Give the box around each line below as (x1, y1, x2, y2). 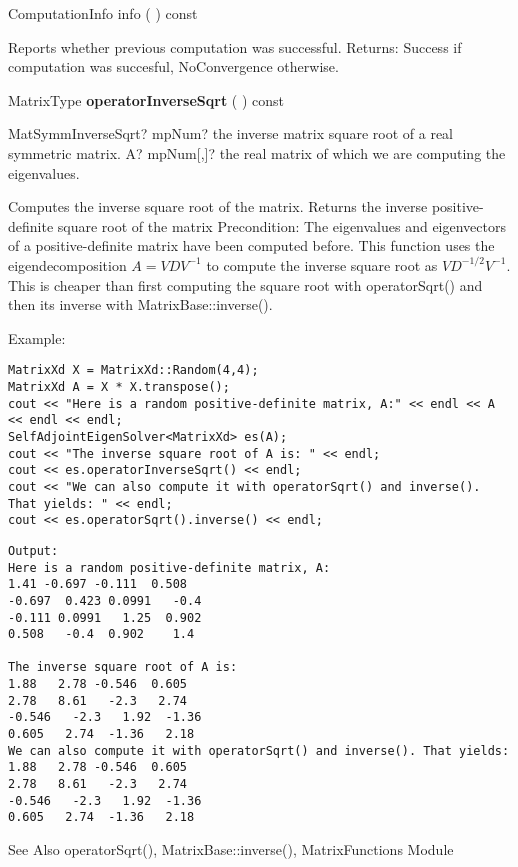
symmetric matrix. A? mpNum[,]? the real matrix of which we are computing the (8, 142, 506, 163)
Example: (8, 327, 66, 348)
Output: (8, 543, 59, 558)
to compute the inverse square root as (206, 254, 438, 275)
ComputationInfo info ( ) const (8, 3, 198, 23)
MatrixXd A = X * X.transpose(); (8, 379, 230, 394)
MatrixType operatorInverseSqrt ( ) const (8, 89, 285, 110)
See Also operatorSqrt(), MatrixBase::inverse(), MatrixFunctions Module (8, 839, 454, 860)
